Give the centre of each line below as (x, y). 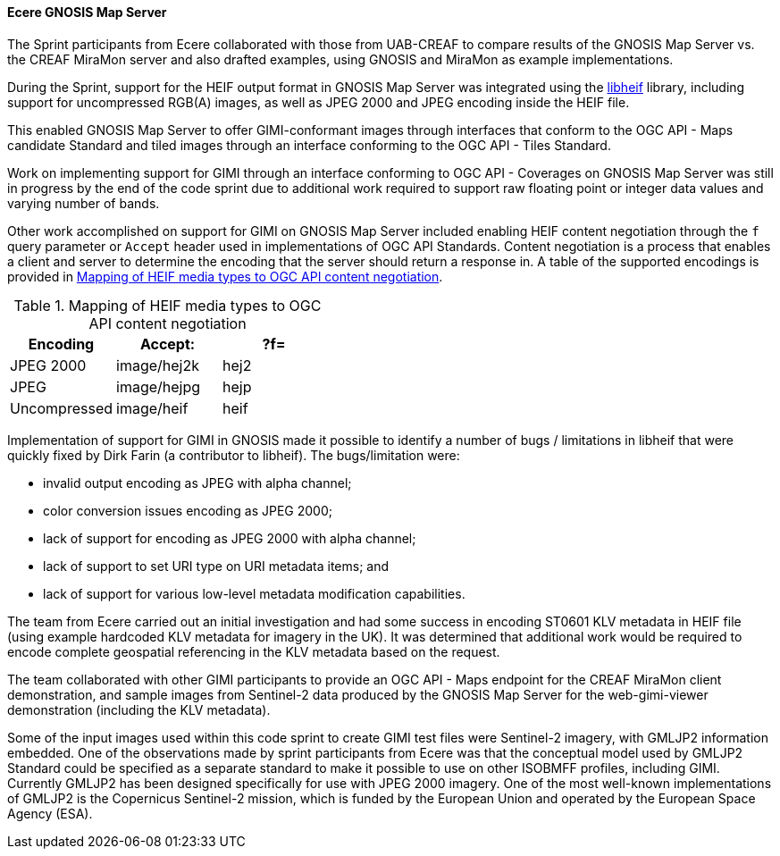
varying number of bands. (84, 203)
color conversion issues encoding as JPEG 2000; (188, 510)
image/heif (152, 408)
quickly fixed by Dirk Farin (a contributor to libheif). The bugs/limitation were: (234, 455)
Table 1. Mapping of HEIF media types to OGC (168, 305)
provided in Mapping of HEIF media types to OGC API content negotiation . (225, 276)
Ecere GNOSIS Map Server (87, 12)
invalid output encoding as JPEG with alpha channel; (197, 483)
